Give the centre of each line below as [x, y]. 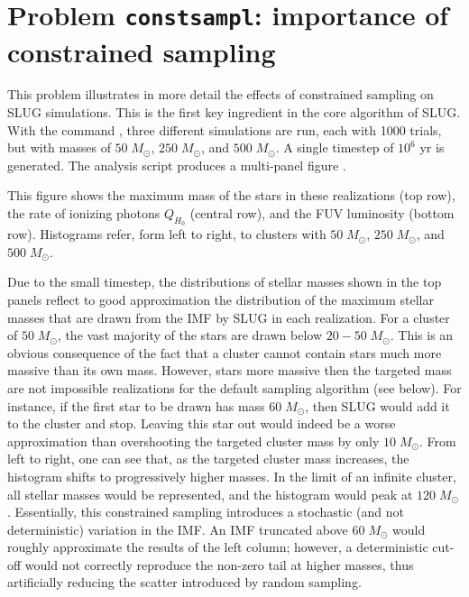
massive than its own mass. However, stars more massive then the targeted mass [230, 370]
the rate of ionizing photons [84, 213]
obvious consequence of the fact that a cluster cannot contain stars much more [225, 352]
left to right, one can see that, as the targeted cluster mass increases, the [208, 459]
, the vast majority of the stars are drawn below [190, 335]
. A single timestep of [335, 147]
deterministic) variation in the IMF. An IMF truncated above [178, 529]
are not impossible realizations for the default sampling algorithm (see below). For [234, 387]
